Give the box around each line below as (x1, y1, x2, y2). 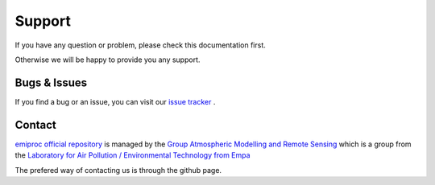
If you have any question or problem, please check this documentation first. (14, 40, 266, 50)
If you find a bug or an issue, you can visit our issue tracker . (14, 97, 216, 106)
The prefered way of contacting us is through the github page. (14, 165, 222, 175)
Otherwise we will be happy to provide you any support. (14, 55, 201, 64)
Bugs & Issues (14, 76, 88, 89)
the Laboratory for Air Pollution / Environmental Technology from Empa (14, 150, 251, 160)
